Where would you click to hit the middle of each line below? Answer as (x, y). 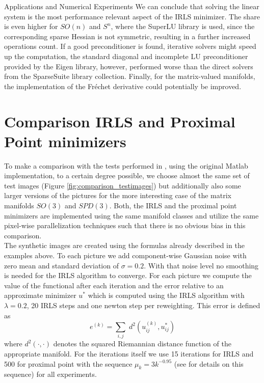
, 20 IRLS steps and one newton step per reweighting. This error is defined (143, 305)
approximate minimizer (40, 295)
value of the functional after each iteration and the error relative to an (114, 285)
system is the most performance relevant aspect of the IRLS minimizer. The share (132, 16)
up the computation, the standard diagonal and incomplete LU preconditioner (126, 56)
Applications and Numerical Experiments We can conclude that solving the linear (132, 6)
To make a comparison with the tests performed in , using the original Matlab (126, 165)
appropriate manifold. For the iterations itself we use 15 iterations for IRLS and (129, 354)
